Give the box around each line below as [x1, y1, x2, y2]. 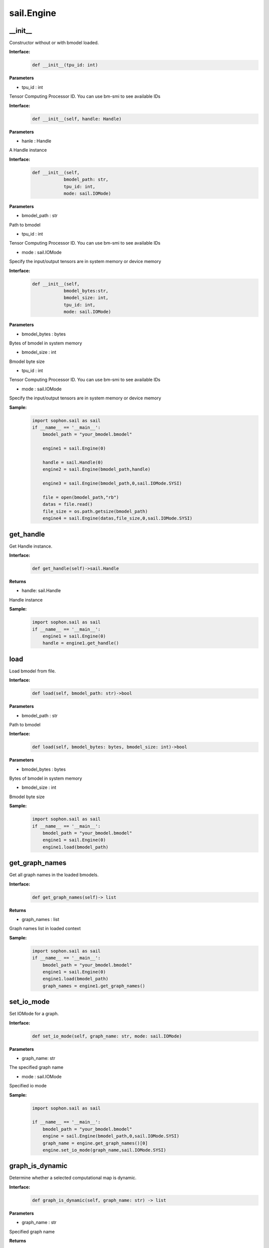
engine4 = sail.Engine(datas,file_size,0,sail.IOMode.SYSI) [42, 516, 193, 521]
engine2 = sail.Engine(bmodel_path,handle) [42, 467, 150, 472]
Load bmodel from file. [9, 668, 56, 674]
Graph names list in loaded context [9, 926, 81, 932]
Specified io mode [9, 1083, 47, 1089]
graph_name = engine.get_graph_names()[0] [42, 1140, 148, 1146]
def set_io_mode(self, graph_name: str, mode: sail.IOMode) [32, 1033, 182, 1039]
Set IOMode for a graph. [9, 1011, 59, 1017]
